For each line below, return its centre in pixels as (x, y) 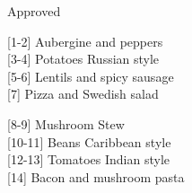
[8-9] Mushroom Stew (66, 123)
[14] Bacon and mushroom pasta (96, 176)
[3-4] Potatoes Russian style (83, 59)
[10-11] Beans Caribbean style (89, 141)
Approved (34, 11)
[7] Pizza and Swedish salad (83, 94)
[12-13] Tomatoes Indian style (88, 159)
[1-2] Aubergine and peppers (85, 41)
